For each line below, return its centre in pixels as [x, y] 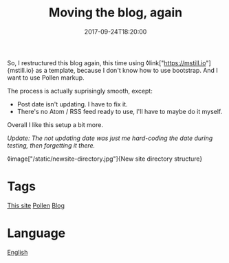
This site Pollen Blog [36, 205]
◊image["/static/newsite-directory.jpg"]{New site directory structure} [105, 159]
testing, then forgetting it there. [51, 145]
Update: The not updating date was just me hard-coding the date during [110, 138]
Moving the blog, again [116, 13]
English [18, 252]
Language [36, 233]
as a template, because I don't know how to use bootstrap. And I [127, 70]
